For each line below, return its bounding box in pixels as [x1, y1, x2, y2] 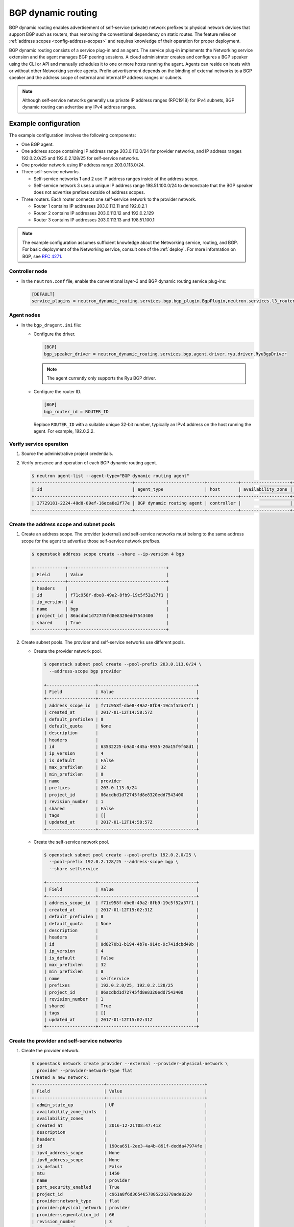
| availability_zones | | [31, 1116, 208, 1121]
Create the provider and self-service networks [9, 1037, 122, 1044]
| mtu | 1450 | [31, 1171, 208, 1176]
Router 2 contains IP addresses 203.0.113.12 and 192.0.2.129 [33, 210, 154, 216]
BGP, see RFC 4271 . [22, 253, 63, 259]
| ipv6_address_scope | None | [31, 1157, 208, 1163]
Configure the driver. [33, 331, 75, 337]
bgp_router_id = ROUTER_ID [44, 409, 109, 414]
